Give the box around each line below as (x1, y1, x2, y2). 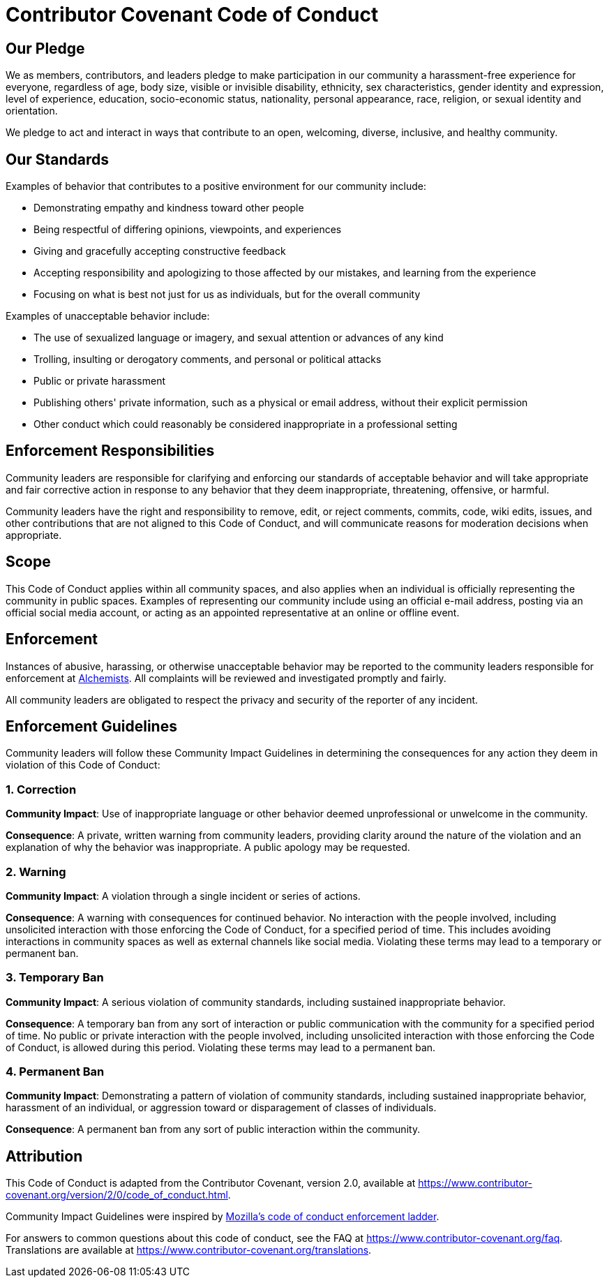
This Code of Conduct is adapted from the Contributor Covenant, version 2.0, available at (6, 1177, 416, 1189)
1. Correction (6, 782, 77, 796)
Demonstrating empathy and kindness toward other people (33, 202, 304, 214)
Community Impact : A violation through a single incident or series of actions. (6, 889, 361, 902)
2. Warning (6, 864, 66, 879)
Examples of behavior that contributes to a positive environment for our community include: (6, 180, 427, 193)
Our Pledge (6, 39, 85, 57)
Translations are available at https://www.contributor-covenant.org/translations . (6, 1244, 372, 1256)
